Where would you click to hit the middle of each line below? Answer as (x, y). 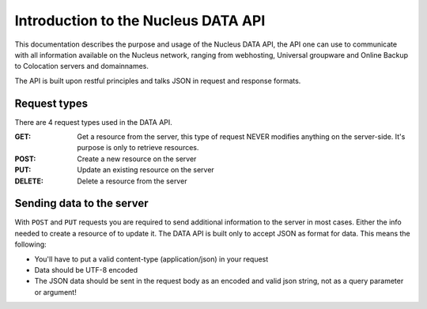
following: (30, 244)
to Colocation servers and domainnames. (82, 66)
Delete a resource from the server (132, 181)
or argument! (55, 292)
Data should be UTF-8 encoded (86, 270)
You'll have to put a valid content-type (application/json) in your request (151, 259)
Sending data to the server (82, 203)
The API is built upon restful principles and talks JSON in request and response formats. (158, 81)
